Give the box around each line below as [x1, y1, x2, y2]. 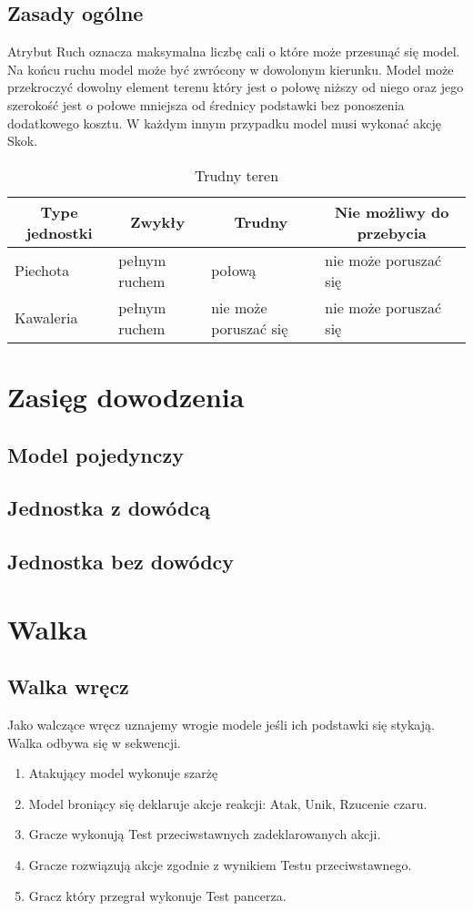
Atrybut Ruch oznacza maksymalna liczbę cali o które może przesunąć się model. [7, 42, 460, 61]
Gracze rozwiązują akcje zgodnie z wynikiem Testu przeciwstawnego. [28, 855, 412, 875]
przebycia [357, 221, 427, 243]
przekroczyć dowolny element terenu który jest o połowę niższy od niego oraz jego [7, 77, 464, 97]
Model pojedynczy [7, 440, 184, 468]
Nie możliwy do [334, 200, 449, 222]
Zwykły [130, 211, 186, 233]
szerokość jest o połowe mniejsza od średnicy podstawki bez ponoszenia [7, 95, 405, 114]
